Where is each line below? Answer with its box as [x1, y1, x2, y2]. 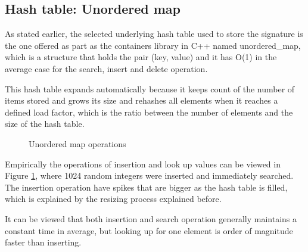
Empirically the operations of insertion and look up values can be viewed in [5, 157, 281, 170]
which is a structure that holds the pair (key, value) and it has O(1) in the [5, 51, 277, 63]
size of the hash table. [5, 117, 85, 130]
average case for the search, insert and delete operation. [5, 62, 208, 74]
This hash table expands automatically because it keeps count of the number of [5, 82, 295, 95]
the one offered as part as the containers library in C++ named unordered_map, [5, 39, 301, 51]
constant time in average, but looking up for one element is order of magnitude [5, 224, 293, 237]
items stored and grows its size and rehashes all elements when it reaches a [5, 94, 278, 107]
